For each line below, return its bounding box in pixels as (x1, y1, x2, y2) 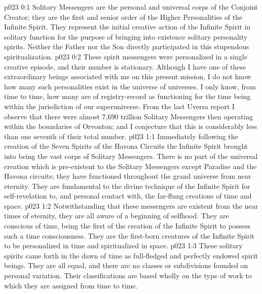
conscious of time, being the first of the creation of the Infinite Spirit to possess (4, 220, 250, 231)
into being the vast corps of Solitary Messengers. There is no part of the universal (4, 150, 258, 161)
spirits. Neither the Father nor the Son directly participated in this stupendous (4, 41, 249, 52)
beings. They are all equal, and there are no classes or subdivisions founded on (4, 260, 248, 271)
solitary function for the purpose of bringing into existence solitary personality (4, 31, 248, 42)
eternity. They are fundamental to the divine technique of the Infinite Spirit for (4, 180, 250, 191)
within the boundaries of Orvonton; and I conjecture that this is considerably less (4, 121, 257, 132)
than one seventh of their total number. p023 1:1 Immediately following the (4, 130, 238, 141)
